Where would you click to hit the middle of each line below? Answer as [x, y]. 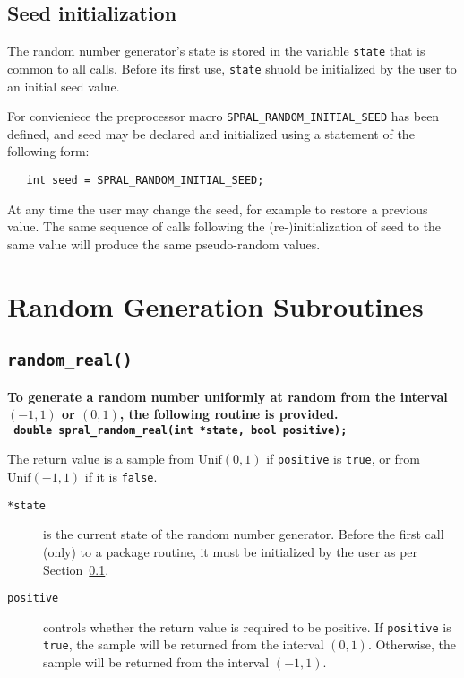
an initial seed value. [64, 86]
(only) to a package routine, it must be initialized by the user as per [231, 551]
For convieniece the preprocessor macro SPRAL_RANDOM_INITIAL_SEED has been [223, 116]
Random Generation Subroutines [215, 305]
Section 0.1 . [76, 569]
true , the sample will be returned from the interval [184, 644]
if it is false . [121, 477]
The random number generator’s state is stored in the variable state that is [216, 51]
